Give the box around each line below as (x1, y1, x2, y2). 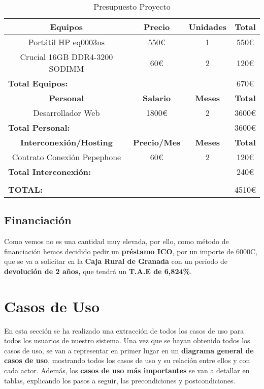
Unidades (188, 21, 226, 33)
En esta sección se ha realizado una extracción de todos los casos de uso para (4, 325, 244, 336)
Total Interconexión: (8, 166, 91, 177)
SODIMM (49, 63, 84, 74)
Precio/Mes (133, 136, 181, 148)
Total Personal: (8, 122, 70, 133)
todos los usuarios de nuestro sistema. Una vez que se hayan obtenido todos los (4, 335, 250, 346)
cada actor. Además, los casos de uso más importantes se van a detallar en (4, 365, 250, 376)
